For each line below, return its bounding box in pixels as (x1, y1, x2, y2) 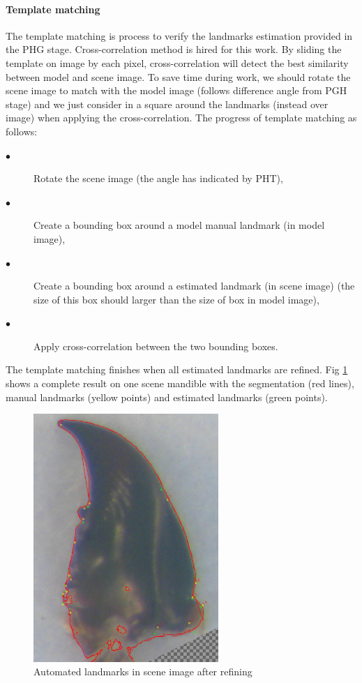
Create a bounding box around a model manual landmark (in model (33, 218, 325, 232)
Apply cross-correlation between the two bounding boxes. (33, 338, 278, 353)
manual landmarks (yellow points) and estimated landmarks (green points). (6, 389, 328, 404)
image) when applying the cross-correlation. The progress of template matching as (6, 110, 357, 125)
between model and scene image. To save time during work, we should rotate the (6, 69, 351, 84)
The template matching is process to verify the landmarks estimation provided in (6, 28, 353, 43)
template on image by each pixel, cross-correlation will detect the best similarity (6, 55, 349, 70)
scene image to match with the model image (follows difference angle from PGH (6, 83, 347, 98)
